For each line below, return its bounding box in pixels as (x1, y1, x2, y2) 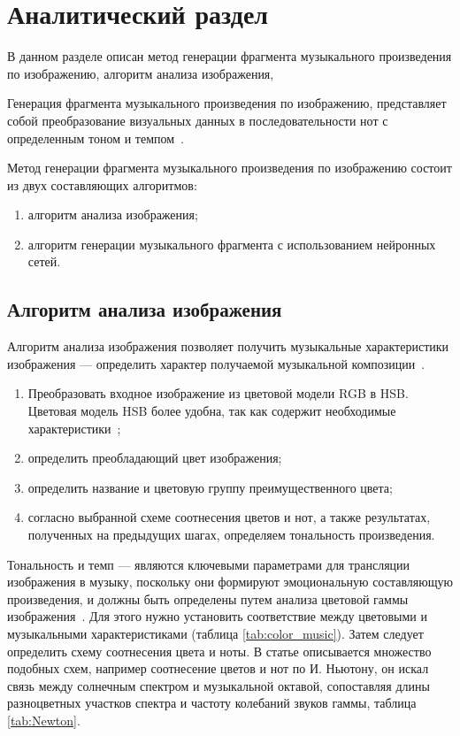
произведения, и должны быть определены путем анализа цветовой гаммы (7, 589, 409, 608)
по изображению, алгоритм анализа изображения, (7, 64, 274, 82)
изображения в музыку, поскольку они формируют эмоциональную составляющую (7, 572, 453, 591)
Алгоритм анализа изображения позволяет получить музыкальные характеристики (7, 337, 449, 356)
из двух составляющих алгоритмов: (7, 175, 197, 194)
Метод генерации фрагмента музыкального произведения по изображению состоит (7, 158, 452, 177)
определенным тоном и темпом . (7, 128, 184, 147)
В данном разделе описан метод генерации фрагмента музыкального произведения (7, 47, 452, 65)
